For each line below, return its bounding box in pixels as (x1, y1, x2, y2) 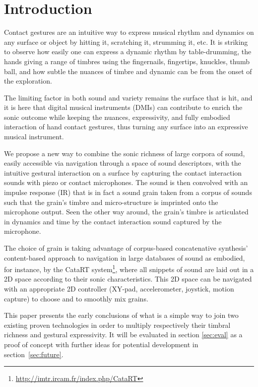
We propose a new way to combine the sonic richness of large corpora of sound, (4, 148, 245, 158)
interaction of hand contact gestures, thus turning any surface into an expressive (4, 121, 248, 132)
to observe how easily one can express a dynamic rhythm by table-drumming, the (4, 46, 252, 57)
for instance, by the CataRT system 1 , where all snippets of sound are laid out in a (4, 263, 254, 274)
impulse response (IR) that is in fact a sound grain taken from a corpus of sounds (4, 187, 252, 197)
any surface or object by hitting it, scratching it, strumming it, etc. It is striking (4, 36, 248, 47)
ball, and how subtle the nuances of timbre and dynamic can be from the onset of (4, 66, 252, 76)
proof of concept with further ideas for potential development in (4, 339, 198, 349)
